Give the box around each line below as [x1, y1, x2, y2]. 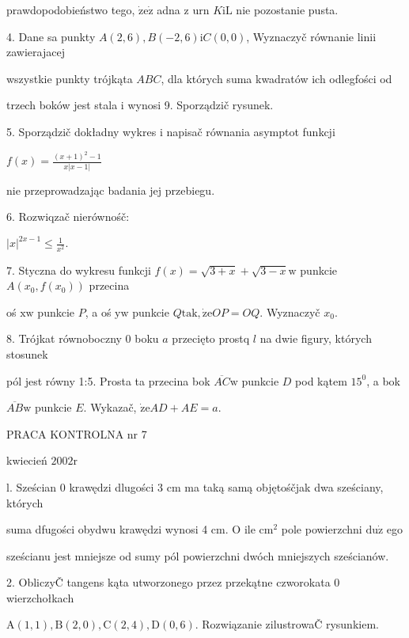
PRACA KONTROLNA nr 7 [6, 425, 147, 442]
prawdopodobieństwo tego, [6, 2, 135, 17]
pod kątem [295, 372, 347, 389]
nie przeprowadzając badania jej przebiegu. [6, 181, 215, 198]
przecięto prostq [172, 330, 250, 347]
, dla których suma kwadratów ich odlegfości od [161, 70, 392, 86]
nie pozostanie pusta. [236, 2, 339, 17]
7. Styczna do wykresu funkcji [6, 261, 151, 278]
